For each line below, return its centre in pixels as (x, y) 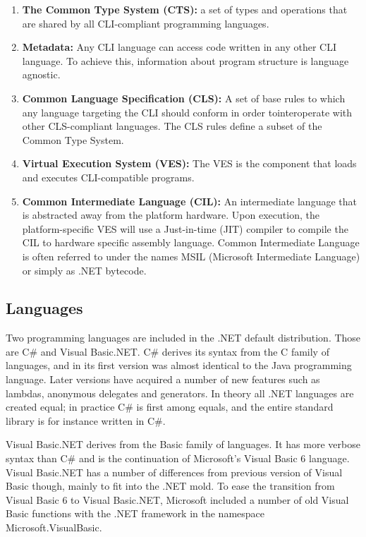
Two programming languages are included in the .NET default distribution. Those (183, 338)
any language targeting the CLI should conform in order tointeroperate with (187, 112)
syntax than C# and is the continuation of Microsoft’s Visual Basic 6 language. (178, 458)
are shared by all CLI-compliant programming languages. (146, 23)
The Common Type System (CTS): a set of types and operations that (185, 9)
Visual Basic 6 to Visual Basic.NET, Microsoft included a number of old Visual (177, 499)
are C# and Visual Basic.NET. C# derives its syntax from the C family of (167, 351)
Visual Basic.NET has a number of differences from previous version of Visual (174, 472)
